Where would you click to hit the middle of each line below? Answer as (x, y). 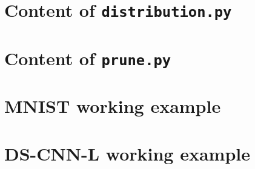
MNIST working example (113, 106)
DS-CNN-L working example (127, 153)
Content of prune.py (88, 58)
